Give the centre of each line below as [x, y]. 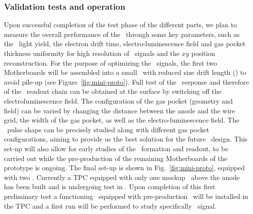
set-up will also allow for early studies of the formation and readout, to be [116, 148]
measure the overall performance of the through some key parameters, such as [122, 34]
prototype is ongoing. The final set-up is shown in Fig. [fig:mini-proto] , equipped [124, 168]
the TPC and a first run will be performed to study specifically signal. [110, 205]
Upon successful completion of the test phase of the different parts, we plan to [120, 25]
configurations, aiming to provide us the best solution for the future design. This [126, 139]
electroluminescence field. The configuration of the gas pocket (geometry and [118, 100]
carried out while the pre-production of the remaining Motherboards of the [116, 158]
